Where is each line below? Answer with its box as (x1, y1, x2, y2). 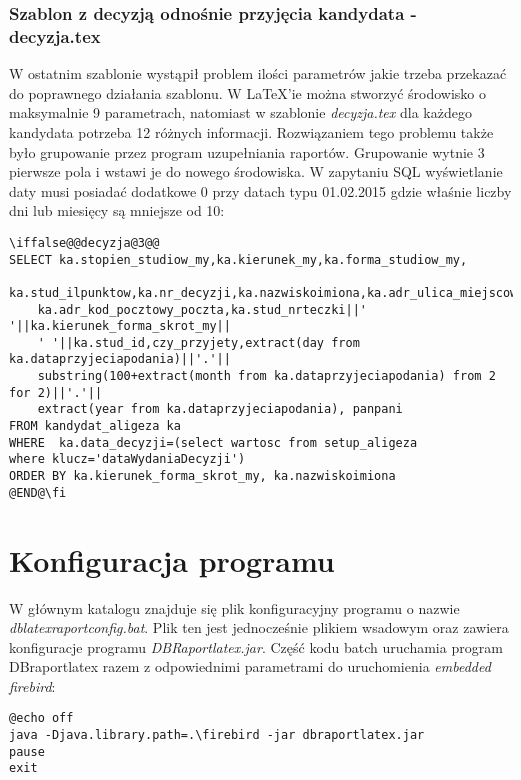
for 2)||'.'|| (9, 385, 103, 400)
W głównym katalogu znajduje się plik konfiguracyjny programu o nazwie (9, 597, 460, 618)
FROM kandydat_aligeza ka (9, 419, 181, 434)
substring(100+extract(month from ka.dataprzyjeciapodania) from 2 (37, 369, 496, 384)
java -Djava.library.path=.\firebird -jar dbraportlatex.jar (9, 728, 425, 743)
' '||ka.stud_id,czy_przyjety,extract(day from (37, 335, 360, 350)
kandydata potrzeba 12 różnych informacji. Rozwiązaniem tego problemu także (9, 121, 494, 142)
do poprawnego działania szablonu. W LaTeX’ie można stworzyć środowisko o (9, 82, 487, 103)
